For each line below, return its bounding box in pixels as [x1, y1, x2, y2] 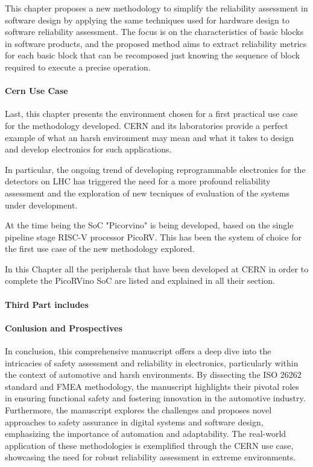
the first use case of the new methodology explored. [5, 242, 195, 255]
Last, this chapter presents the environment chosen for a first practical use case [5, 107, 298, 120]
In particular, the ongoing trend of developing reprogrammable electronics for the [5, 163, 306, 175]
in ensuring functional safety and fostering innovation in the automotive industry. [5, 392, 306, 404]
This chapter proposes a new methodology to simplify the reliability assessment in [5, 2, 308, 14]
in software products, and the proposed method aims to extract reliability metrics [5, 37, 307, 49]
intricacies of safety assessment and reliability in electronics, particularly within [5, 356, 299, 369]
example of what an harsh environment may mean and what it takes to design [5, 131, 294, 143]
